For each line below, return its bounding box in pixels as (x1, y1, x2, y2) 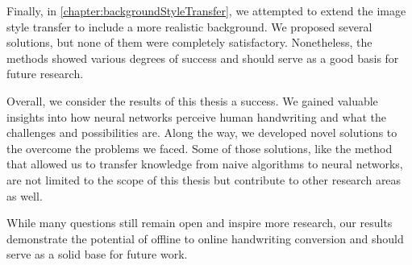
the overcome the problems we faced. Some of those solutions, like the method (6, 139, 393, 156)
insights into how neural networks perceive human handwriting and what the (6, 108, 386, 125)
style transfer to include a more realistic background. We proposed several (6, 18, 372, 35)
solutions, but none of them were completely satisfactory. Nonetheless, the (6, 34, 372, 51)
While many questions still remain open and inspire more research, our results (6, 214, 393, 231)
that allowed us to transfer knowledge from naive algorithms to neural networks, (6, 155, 403, 172)
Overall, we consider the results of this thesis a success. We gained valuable (6, 92, 378, 109)
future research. (6, 65, 84, 82)
